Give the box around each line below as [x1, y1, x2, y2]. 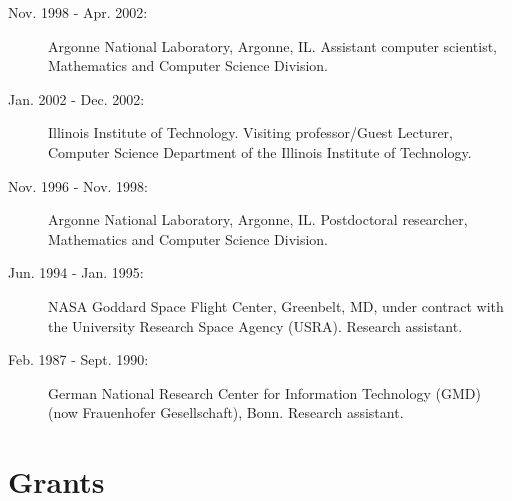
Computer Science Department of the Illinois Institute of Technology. [48, 141, 472, 162]
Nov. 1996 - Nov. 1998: [8, 175, 148, 196]
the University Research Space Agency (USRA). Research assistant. [48, 315, 463, 336]
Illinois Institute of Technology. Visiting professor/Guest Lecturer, [48, 122, 453, 143]
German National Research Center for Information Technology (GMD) [48, 382, 481, 403]
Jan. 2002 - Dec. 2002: [8, 88, 145, 109]
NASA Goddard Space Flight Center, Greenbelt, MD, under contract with [48, 295, 504, 316]
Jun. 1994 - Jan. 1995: [8, 262, 144, 283]
